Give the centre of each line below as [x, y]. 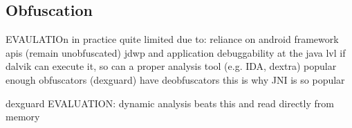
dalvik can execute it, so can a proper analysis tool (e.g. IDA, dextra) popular [171, 66]
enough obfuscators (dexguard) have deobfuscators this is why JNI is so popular [175, 79]
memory [23, 117]
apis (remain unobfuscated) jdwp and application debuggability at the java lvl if [176, 52]
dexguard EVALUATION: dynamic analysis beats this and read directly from [170, 103]
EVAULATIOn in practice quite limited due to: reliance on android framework [172, 39]
